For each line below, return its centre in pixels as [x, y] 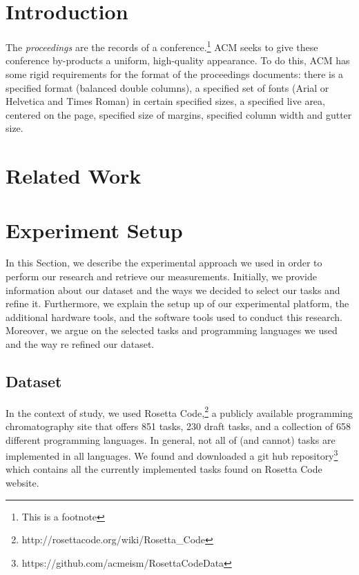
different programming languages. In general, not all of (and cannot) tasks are [171, 439]
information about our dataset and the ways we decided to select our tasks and [173, 290]
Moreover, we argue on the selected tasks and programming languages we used [172, 330]
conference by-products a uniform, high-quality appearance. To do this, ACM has [178, 60]
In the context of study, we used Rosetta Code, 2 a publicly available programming [179, 411]
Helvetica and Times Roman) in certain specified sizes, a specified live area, [165, 101]
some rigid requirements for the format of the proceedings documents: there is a [175, 74]
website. [22, 483]
